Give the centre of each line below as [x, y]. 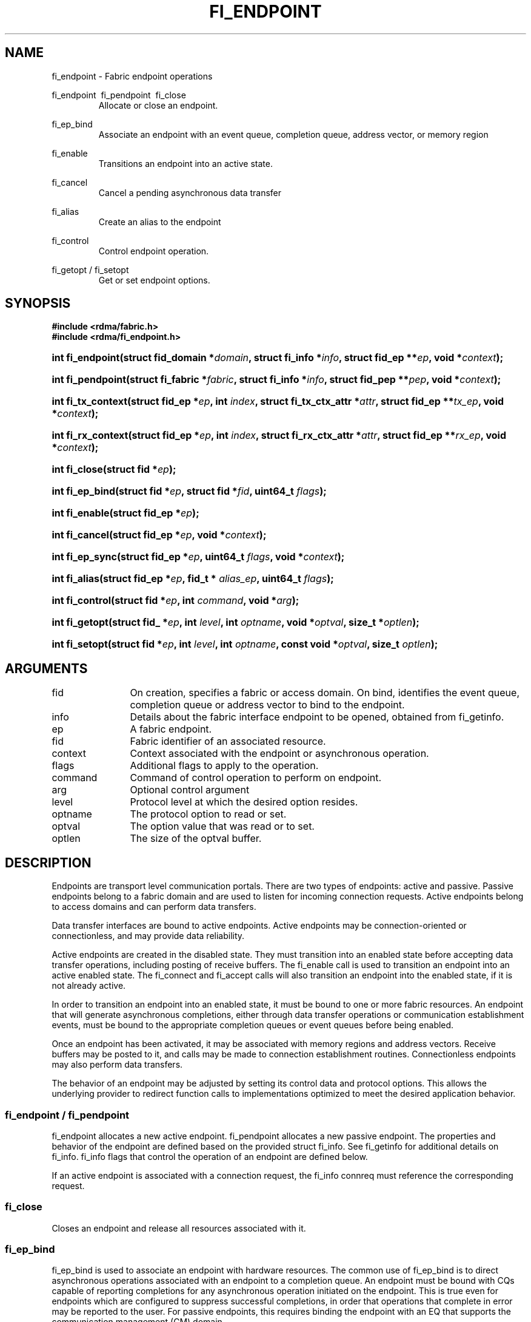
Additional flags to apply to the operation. [224, 766]
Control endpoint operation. [154, 251]
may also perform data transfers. [117, 1065]
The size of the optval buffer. [196, 839]
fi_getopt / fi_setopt [90, 269]
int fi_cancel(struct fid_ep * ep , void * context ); [159, 535]
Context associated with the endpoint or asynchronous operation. [279, 754]
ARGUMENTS [46, 668]
